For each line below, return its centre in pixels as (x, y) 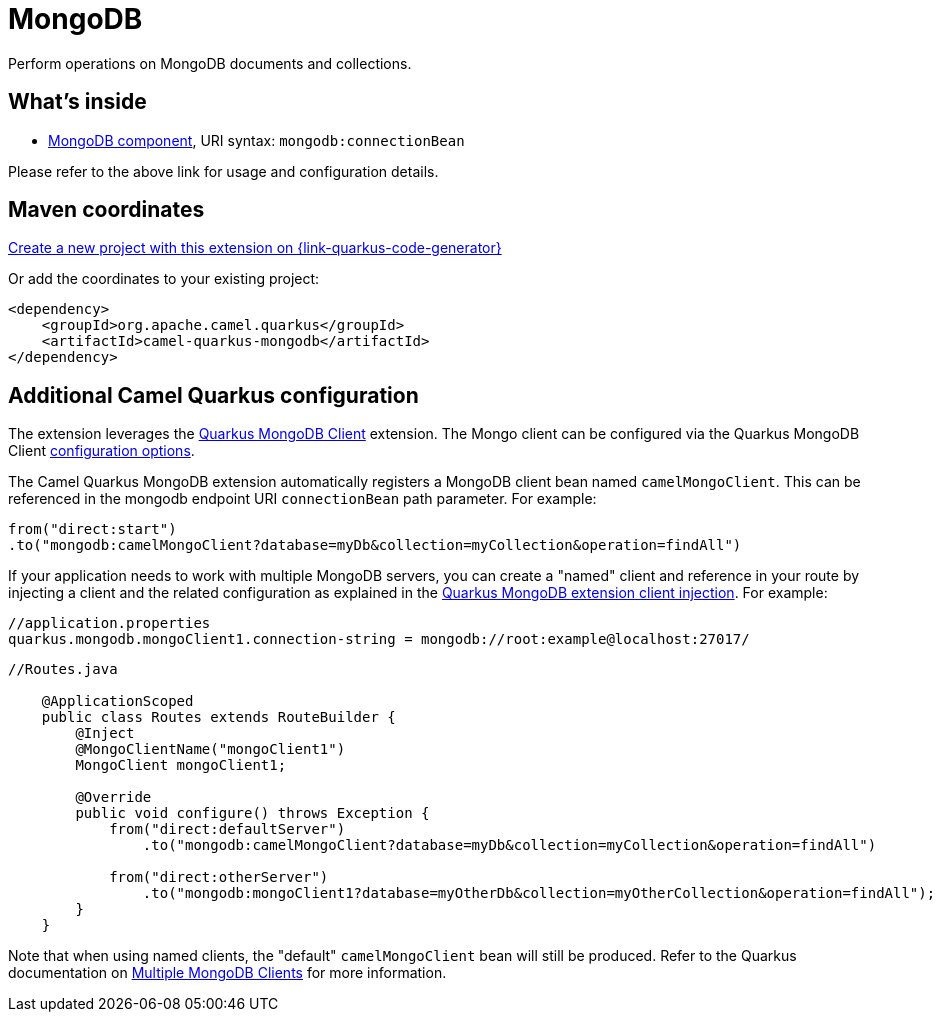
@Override (113, 797)
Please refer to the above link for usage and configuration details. (223, 171)
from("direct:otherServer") (219, 877)
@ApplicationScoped (117, 701)
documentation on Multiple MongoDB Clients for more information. (227, 973)
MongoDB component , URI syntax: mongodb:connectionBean (256, 140)
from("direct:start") (92, 529)
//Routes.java (63, 669)
